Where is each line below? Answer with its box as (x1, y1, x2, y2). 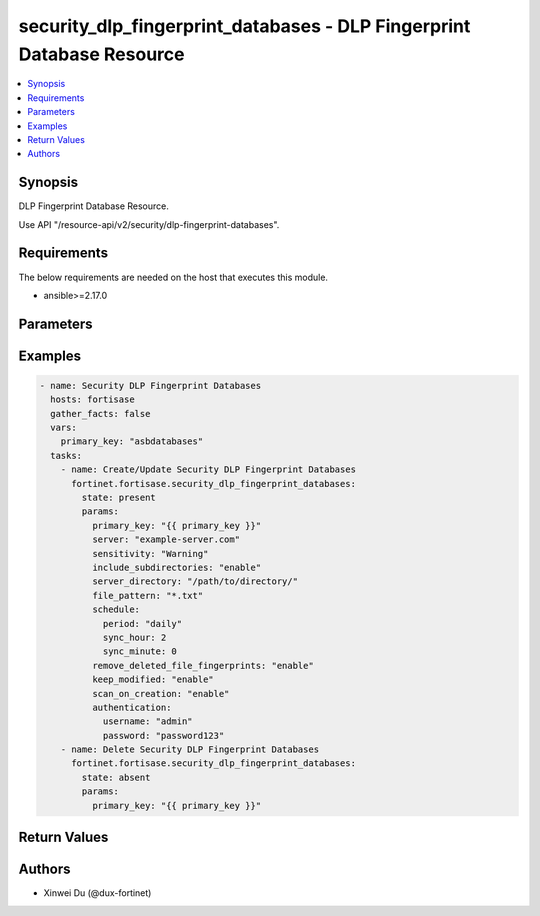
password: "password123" (102, 730, 225, 741)
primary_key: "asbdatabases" (60, 436, 204, 447)
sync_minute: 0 (102, 646, 177, 657)
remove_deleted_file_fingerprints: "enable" (91, 660, 314, 671)
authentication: (91, 701, 172, 713)
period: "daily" (102, 618, 183, 629)
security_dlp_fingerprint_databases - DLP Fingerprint (18, 15, 471, 37)
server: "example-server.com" (91, 534, 240, 545)
